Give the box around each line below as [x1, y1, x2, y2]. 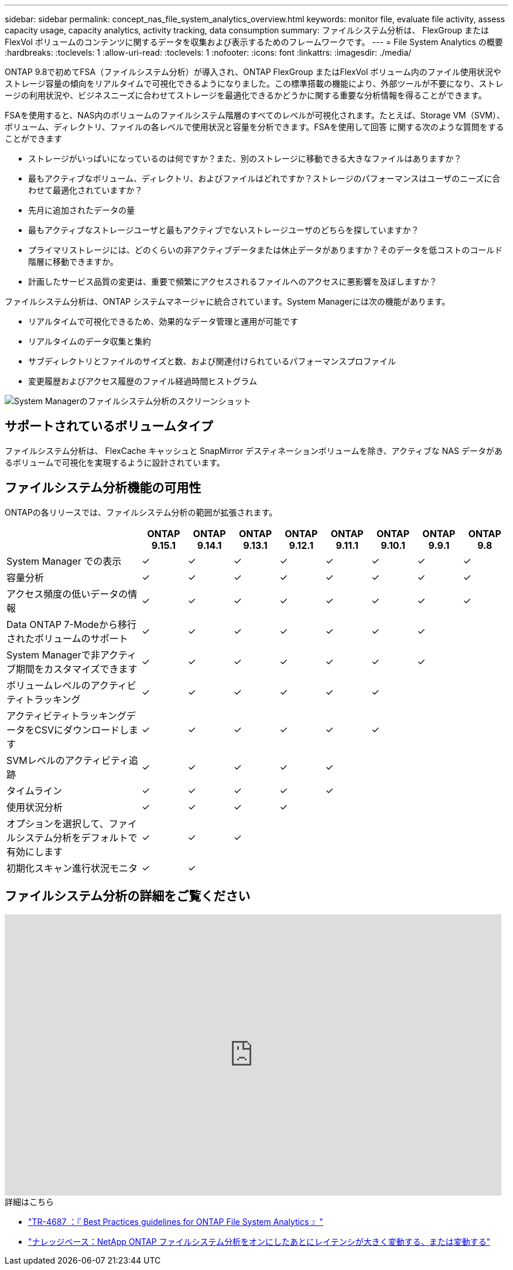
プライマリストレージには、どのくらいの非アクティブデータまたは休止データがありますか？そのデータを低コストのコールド [28, 245, 503, 255]
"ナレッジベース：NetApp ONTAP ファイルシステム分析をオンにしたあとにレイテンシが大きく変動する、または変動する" [28, 1236, 491, 1247]
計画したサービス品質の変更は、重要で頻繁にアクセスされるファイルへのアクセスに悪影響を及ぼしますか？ [28, 276, 437, 286]
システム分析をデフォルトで [16, 831, 138, 844]
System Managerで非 [6, 648, 100, 661]
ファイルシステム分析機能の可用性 [5, 480, 201, 496]
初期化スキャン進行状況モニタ [6, 862, 138, 874]
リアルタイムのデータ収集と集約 [28, 336, 151, 346]
